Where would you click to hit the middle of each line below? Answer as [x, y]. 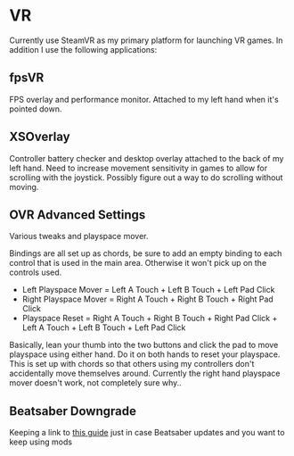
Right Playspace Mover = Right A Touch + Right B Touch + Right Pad [147, 299]
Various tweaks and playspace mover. [79, 236]
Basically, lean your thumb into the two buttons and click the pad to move [144, 345]
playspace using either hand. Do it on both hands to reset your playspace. [145, 354]
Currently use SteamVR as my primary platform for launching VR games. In [146, 40]
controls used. [36, 272]
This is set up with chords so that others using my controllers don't [132, 364]
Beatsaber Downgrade [73, 411]
